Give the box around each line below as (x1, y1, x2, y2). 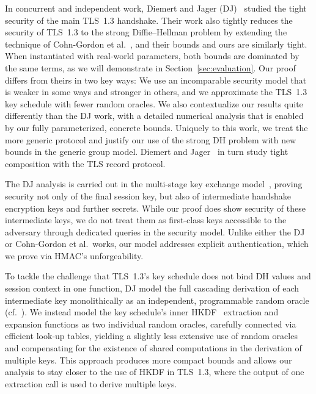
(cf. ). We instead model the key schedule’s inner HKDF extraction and (5, 306, 279, 318)
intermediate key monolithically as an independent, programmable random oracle (5, 293, 309, 306)
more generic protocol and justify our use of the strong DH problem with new (5, 133, 296, 146)
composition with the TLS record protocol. (5, 157, 166, 170)
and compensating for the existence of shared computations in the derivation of (5, 342, 302, 354)
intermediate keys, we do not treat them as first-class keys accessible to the (5, 213, 287, 226)
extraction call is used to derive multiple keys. (5, 377, 177, 390)
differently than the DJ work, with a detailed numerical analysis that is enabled (5, 109, 304, 122)
